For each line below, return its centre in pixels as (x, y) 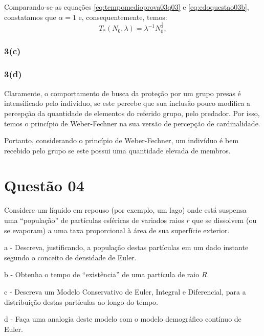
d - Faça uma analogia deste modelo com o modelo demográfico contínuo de (123, 319)
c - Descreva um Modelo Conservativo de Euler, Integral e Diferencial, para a (125, 291)
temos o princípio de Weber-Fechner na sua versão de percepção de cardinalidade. (132, 123)
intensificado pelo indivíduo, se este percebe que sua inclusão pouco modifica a (127, 103)
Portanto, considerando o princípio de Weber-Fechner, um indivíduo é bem (122, 140)
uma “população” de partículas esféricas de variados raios (94, 220)
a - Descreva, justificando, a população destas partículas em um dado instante (126, 247)
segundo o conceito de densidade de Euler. (70, 257)
